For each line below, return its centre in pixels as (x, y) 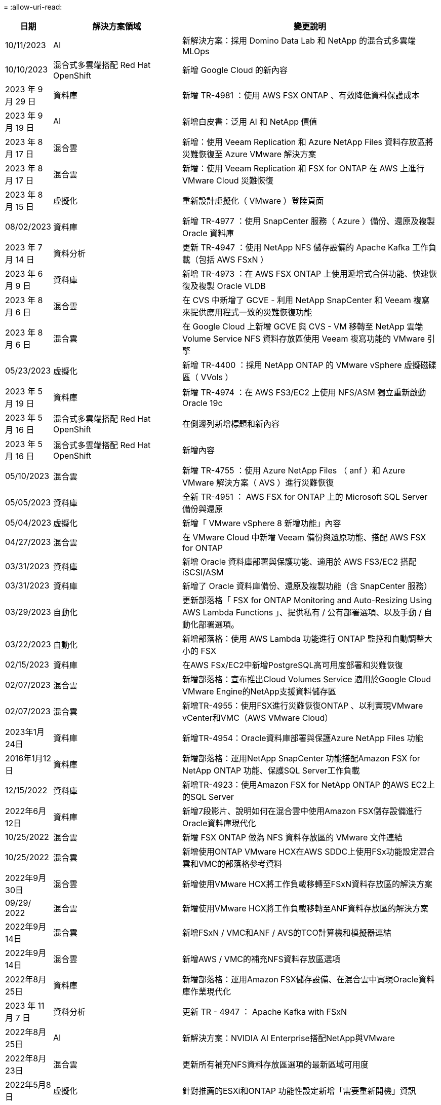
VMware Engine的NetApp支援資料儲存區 (259, 691)
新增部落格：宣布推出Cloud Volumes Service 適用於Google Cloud (307, 679)
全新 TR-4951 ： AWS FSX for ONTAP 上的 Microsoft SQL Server (305, 497)
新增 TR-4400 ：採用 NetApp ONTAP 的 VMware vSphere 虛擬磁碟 (309, 365)
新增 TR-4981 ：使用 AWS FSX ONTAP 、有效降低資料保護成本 (301, 95)
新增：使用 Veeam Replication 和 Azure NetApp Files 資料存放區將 (308, 142)
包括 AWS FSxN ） (233, 260)
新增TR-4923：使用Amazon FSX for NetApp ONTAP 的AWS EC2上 (309, 785)
